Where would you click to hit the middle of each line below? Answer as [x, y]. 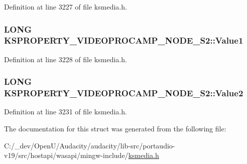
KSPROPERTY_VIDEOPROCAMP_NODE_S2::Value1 [124, 40]
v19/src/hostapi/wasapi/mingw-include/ [66, 155]
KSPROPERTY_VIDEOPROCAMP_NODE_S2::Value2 [124, 93]
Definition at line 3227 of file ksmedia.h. [66, 7]
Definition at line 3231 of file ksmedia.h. [66, 112]
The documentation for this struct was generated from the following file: [115, 129]
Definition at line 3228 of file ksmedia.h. [66, 59]
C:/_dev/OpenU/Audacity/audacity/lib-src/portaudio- [90, 145]
